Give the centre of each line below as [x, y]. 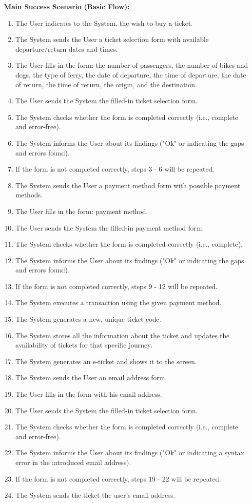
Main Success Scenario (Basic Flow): [67, 6]
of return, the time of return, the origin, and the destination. [106, 84]
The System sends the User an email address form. [91, 377]
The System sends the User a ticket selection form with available [112, 39]
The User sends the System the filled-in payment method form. [110, 227]
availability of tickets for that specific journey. [84, 345]
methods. [29, 195]
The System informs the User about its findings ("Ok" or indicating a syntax [130, 453]
